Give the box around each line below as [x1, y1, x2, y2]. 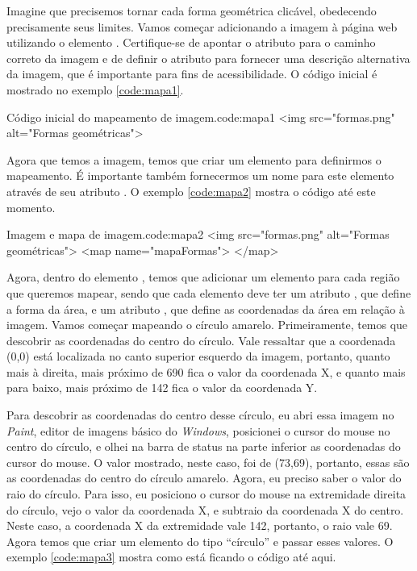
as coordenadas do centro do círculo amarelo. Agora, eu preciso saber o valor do [6, 469, 402, 486]
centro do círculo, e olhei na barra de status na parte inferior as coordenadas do [6, 438, 401, 455]
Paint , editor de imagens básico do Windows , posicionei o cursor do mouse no [6, 422, 390, 439]
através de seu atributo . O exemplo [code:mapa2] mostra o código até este [6, 182, 376, 199]
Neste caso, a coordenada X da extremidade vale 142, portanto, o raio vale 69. [6, 517, 393, 534]
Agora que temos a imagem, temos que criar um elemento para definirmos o [6, 151, 382, 168]
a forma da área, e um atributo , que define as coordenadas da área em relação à [6, 300, 405, 317]
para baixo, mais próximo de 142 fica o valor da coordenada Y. [6, 379, 318, 396]
